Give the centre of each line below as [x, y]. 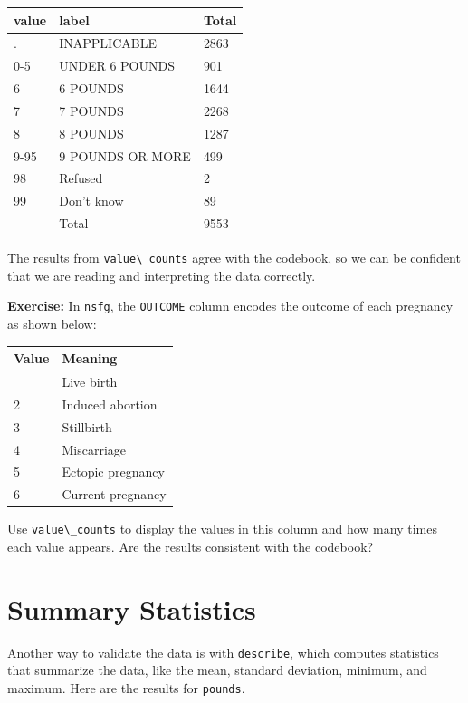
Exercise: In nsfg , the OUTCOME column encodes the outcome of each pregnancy [230, 306]
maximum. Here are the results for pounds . [126, 687]
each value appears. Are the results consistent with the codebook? [191, 546]
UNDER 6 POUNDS [117, 66]
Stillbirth [87, 426]
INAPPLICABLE [108, 43]
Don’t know [91, 201]
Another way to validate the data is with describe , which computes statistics [223, 652]
